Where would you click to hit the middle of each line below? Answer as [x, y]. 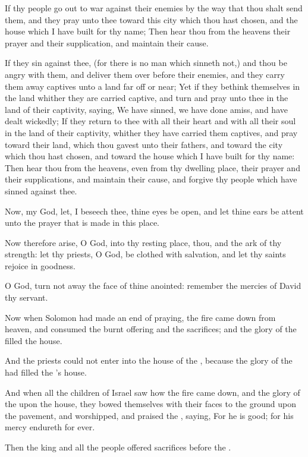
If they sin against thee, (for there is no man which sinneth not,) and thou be [146, 63]
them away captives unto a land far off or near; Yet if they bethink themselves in [153, 86]
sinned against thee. [41, 190]
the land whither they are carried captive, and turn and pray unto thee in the [147, 98]
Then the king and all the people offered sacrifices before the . [118, 447]
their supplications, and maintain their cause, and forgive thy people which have [151, 179]
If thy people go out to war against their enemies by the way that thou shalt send [154, 8]
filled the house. [34, 340]
